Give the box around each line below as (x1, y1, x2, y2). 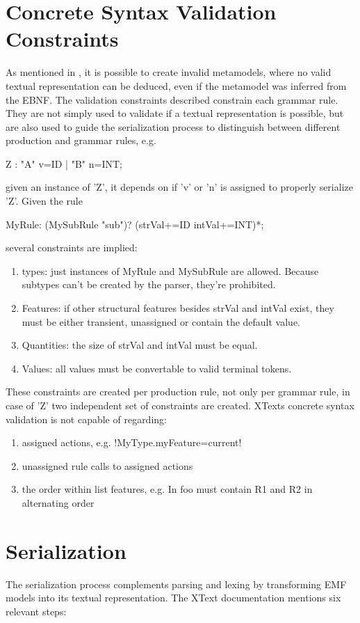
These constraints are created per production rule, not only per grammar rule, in (6, 384, 350, 399)
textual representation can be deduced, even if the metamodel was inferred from (6, 78, 347, 93)
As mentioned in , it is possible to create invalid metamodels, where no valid (6, 65, 332, 79)
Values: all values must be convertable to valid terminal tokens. (22, 361, 292, 375)
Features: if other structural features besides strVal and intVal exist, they (22, 301, 334, 315)
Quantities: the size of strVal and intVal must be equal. (22, 338, 258, 352)
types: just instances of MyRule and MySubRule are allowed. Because (22, 263, 319, 278)
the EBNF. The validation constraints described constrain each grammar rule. (6, 92, 338, 107)
